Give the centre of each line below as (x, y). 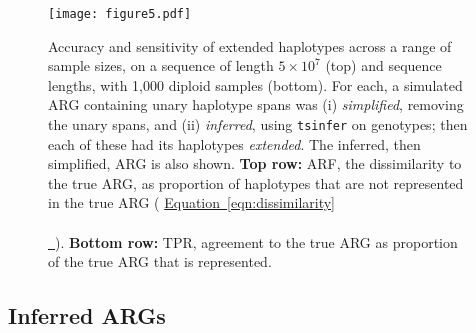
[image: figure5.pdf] (120, 14)
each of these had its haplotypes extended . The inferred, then (234, 143)
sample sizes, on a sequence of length (161, 65)
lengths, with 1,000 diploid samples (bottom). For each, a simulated (255, 84)
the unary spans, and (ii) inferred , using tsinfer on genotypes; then (258, 124)
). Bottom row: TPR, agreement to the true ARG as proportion (256, 241)
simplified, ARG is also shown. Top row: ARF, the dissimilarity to (255, 163)
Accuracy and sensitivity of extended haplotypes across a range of (250, 45)
